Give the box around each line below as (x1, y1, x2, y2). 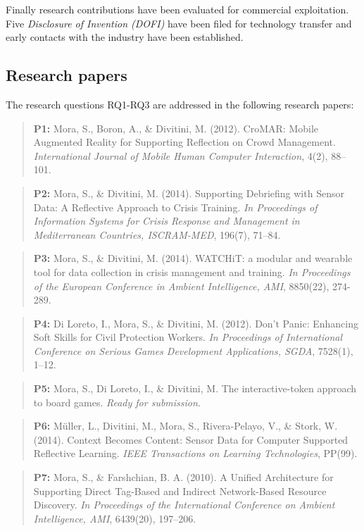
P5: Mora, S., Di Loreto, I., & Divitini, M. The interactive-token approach (33, 381, 357, 396)
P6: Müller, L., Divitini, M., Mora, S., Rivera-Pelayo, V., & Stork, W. (33, 418, 338, 433)
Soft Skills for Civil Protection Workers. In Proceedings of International (33, 330, 342, 344)
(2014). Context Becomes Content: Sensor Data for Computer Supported (33, 432, 349, 446)
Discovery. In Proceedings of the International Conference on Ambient (33, 497, 335, 512)
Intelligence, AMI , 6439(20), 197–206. (33, 511, 196, 525)
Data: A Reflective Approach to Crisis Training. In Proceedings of (33, 199, 318, 214)
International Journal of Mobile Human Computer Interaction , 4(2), (33, 148, 328, 163)
